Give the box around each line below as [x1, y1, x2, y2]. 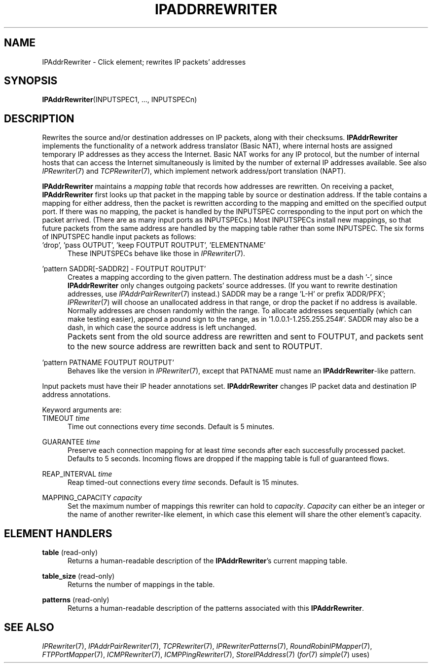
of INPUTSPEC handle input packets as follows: [42, 232, 196, 241]
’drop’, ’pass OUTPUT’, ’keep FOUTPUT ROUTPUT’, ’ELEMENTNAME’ [42, 241, 266, 250]
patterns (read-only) [42, 595, 109, 604]
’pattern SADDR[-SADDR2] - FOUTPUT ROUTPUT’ [42, 264, 206, 273]
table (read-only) [42, 548, 98, 557]
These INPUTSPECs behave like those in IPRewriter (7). [68, 249, 246, 258]
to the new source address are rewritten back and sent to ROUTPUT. [68, 341, 323, 352]
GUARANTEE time [42, 438, 100, 446]
